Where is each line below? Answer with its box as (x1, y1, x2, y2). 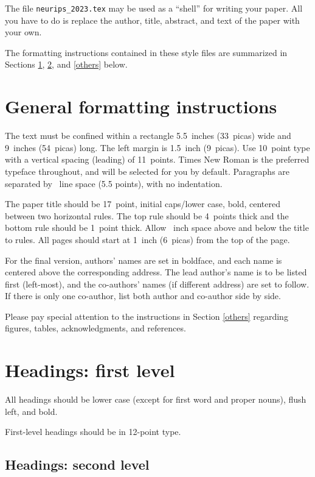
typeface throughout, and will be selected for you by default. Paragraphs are (5, 164, 290, 177)
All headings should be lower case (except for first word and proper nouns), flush (5, 393, 306, 406)
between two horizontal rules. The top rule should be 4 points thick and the (5, 209, 289, 222)
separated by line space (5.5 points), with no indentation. (5, 177, 223, 189)
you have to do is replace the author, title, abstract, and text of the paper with (5, 13, 300, 26)
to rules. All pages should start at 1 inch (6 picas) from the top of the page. (5, 233, 290, 246)
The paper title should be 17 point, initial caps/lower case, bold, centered (5, 197, 281, 210)
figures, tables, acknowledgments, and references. (5, 322, 186, 334)
